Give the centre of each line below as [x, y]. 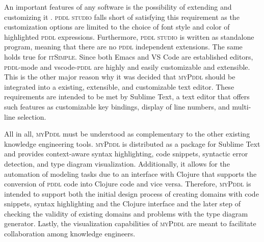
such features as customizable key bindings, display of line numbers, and [117, 106]
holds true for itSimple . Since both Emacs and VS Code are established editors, [129, 56]
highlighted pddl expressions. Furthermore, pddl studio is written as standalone [129, 36]
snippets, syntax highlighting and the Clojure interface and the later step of [123, 204]
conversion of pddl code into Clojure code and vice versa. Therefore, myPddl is [128, 184]
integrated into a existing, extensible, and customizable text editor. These [119, 86]
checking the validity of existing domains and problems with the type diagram [126, 213]
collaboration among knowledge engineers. [70, 234]
